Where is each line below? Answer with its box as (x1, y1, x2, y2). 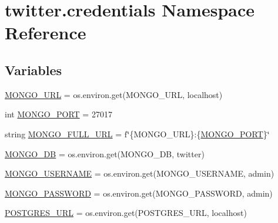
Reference (5, 21, 86, 45)
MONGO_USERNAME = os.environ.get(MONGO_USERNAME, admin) (5, 167, 274, 180)
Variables (5, 60, 62, 79)
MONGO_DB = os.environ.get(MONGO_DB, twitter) (5, 147, 205, 160)
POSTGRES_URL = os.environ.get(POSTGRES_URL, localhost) (5, 207, 247, 219)
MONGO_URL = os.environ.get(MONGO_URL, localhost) (5, 88, 223, 100)
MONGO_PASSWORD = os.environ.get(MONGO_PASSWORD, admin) (5, 187, 273, 199)
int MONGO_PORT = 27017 (5, 108, 112, 120)
